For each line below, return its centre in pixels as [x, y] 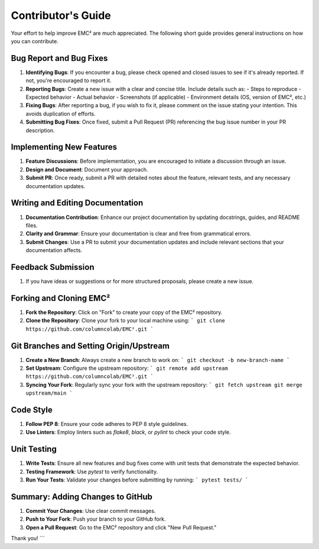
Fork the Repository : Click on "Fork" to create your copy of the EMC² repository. [124, 312]
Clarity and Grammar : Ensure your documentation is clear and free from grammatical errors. [139, 234]
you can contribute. [35, 41]
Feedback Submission [53, 267]
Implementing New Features [64, 147]
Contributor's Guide [61, 15]
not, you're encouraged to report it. [69, 80]
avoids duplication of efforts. [61, 114]
